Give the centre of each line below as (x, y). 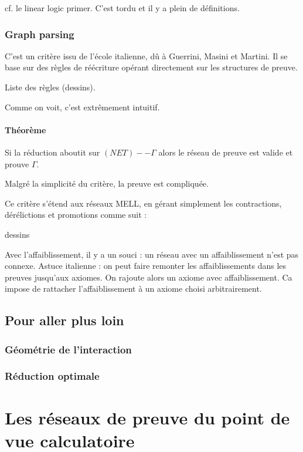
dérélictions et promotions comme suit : (76, 215)
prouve (17, 163)
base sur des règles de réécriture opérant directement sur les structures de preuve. (151, 67)
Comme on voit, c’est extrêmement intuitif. (82, 107)
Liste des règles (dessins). (50, 87)
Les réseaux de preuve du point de (147, 417)
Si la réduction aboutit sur (52, 152)
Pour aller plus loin (64, 320)
